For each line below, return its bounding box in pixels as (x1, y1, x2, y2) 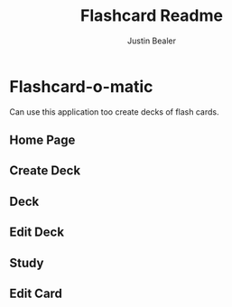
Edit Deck (9, 225, 65, 240)
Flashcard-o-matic (9, 76, 153, 97)
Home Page (9, 133, 76, 148)
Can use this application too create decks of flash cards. (9, 106, 219, 117)
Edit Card (9, 286, 63, 302)
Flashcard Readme (79, 5, 224, 26)
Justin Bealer (127, 35, 176, 46)
